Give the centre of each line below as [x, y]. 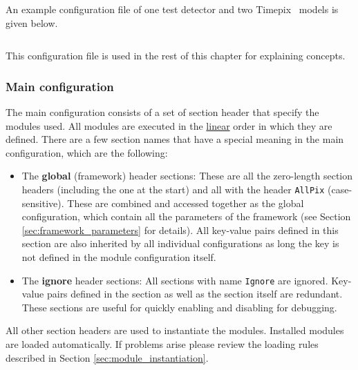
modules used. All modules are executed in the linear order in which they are [169, 125]
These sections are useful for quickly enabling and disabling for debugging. [179, 307]
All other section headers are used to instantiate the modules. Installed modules [175, 330]
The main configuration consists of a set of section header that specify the [162, 112]
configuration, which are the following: [87, 152]
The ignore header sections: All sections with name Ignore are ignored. [175, 280]
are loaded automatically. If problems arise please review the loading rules [162, 344]
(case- [340, 189]
